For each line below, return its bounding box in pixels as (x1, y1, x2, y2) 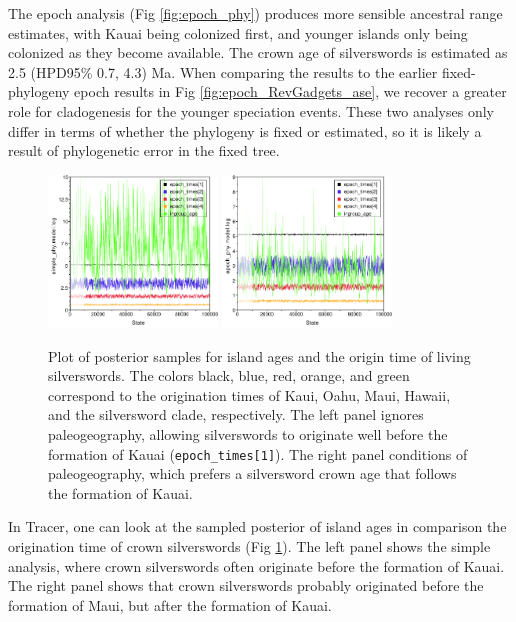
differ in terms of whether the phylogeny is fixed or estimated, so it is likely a (8, 120, 482, 141)
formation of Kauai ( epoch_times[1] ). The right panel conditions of (48, 443, 468, 464)
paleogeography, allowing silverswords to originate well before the (48, 424, 448, 445)
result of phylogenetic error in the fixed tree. (8, 140, 280, 161)
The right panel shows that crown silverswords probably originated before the (8, 575, 484, 596)
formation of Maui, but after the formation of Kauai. (8, 594, 332, 615)
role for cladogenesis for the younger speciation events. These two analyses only (8, 100, 494, 121)
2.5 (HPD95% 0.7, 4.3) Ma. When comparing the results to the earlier (8, 61, 438, 82)
